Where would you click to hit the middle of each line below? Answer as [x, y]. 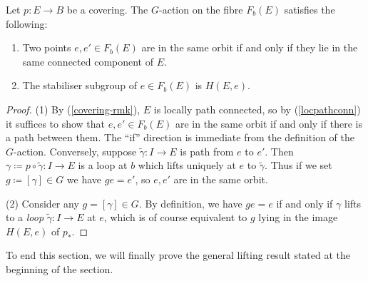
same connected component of [88, 61]
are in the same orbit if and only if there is [269, 123]
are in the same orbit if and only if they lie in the [250, 47]
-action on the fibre [201, 9]
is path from [207, 151]
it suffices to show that [56, 123]
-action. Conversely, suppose [75, 151]
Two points [47, 47]
